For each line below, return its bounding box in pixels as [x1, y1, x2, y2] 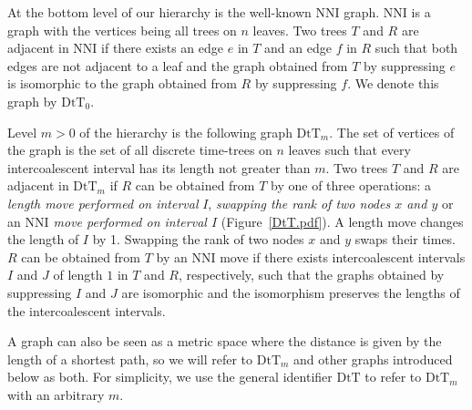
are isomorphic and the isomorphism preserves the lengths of [121, 282, 460, 302]
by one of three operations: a [271, 176, 431, 195]
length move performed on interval [7, 193, 199, 212]
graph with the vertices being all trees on [7, 20, 237, 39]
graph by [7, 91, 57, 110]
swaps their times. [354, 230, 457, 249]
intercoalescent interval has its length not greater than [7, 158, 311, 177]
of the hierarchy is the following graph [79, 122, 292, 141]
